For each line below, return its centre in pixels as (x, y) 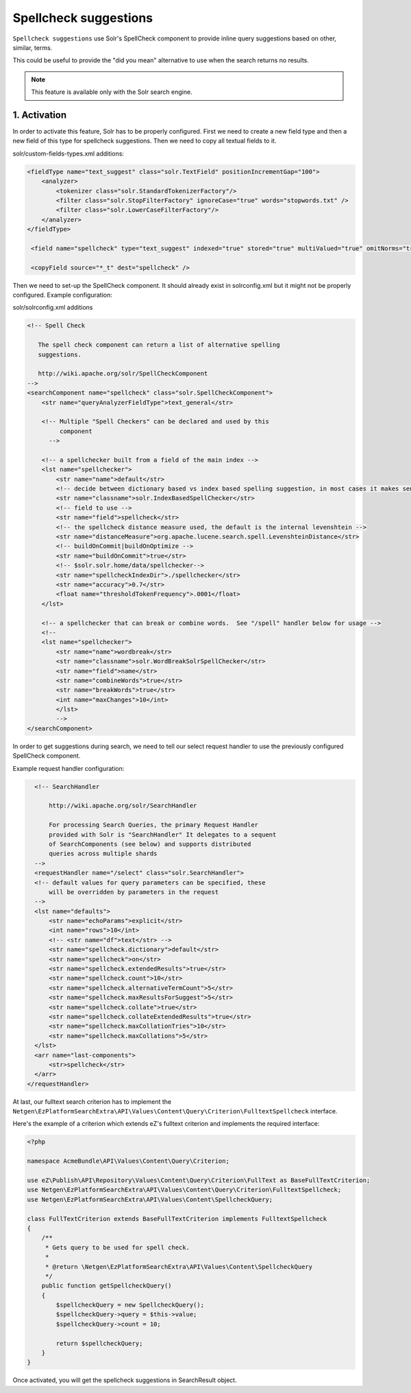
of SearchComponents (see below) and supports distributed (150, 844)
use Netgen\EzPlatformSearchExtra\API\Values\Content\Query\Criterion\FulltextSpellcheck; (184, 1190)
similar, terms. (33, 47)
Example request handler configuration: (68, 768)
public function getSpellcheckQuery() (107, 1286)
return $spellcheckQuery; (99, 1343)
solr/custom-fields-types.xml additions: (68, 153)
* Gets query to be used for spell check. (117, 1247)
